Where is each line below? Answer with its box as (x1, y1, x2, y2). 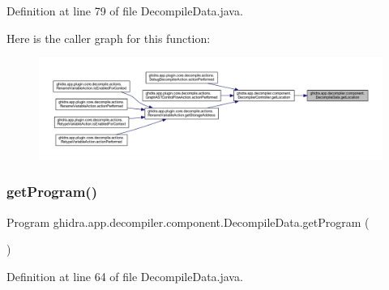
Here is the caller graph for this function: (6, 29, 211, 46)
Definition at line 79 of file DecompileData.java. (6, 2, 243, 19)
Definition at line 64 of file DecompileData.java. (6, 267, 243, 284)
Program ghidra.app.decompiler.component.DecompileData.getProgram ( (6, 213, 370, 230)
